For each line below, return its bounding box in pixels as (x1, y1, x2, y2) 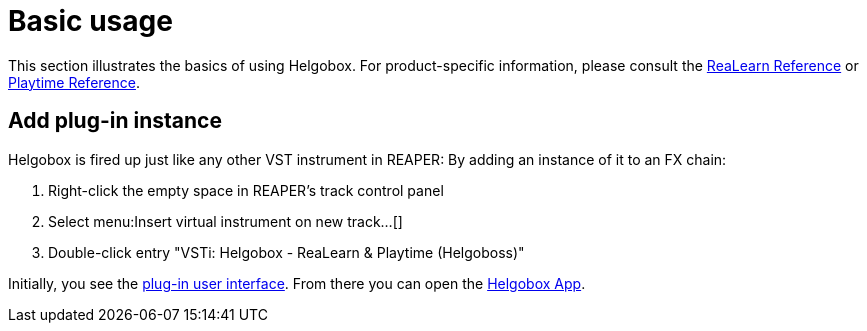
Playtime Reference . (8, 73, 140, 91)
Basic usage (8, 4, 173, 38)
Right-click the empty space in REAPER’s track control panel (48, 181, 444, 199)
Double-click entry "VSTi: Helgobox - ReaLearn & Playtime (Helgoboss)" (48, 243, 525, 261)
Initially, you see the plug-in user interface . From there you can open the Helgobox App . (8, 274, 586, 292)
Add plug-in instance (8, 108, 222, 134)
